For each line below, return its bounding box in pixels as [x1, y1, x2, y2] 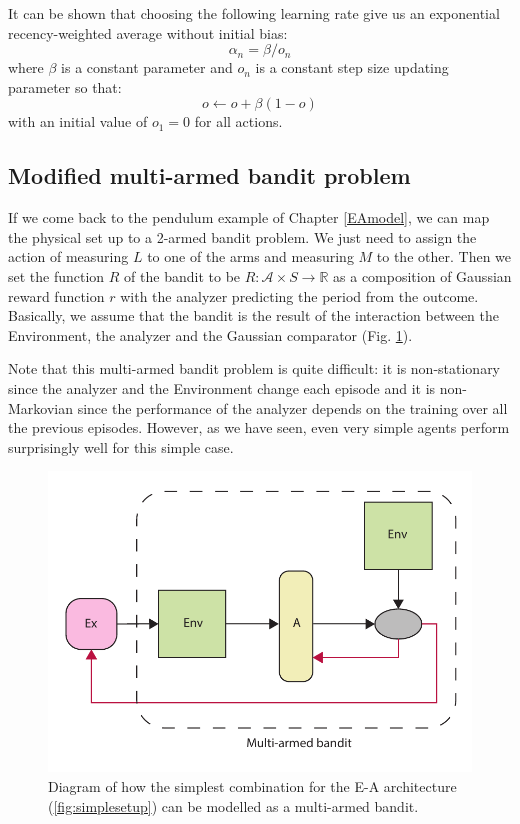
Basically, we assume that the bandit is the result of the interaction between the [8, 305, 500, 326]
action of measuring [8, 246, 129, 267]
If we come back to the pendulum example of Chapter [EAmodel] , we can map [8, 207, 490, 228]
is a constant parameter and [61, 57, 233, 78]
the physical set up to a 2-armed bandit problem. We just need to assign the [8, 226, 477, 247]
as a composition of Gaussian [333, 265, 512, 286]
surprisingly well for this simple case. [8, 436, 234, 457]
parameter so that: [8, 76, 122, 97]
